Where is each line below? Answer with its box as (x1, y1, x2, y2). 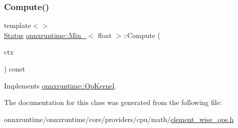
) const (4, 63, 26, 73)
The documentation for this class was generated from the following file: (4, 97, 222, 107)
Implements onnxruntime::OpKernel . (4, 80, 117, 90)
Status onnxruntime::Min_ (4, 29, 87, 40)
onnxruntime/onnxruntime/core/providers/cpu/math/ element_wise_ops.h (4, 113, 234, 124)
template (4, 20, 31, 30)
